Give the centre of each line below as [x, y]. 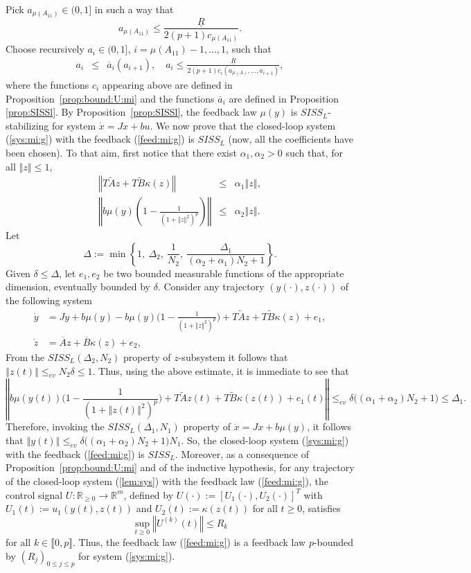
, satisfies [321, 508]
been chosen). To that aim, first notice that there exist [121, 152]
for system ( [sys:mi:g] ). [127, 555]
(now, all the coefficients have [291, 139]
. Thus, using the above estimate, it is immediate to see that [221, 370]
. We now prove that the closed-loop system [243, 125]
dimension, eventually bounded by [78, 286]
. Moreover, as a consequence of [242, 453]
